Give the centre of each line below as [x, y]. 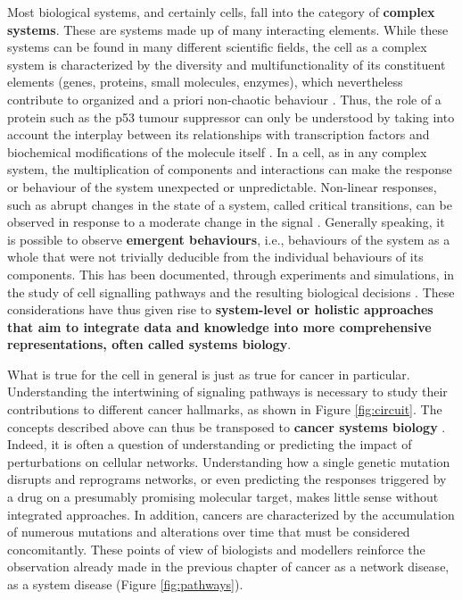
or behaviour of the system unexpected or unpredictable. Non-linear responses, [222, 186]
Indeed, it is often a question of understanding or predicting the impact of [210, 444]
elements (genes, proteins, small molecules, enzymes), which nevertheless [205, 82]
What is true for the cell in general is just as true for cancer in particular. [209, 374]
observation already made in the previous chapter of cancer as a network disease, [228, 567]
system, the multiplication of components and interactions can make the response [230, 169]
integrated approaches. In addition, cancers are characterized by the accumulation [231, 514]
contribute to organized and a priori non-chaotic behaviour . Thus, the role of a [224, 99]
